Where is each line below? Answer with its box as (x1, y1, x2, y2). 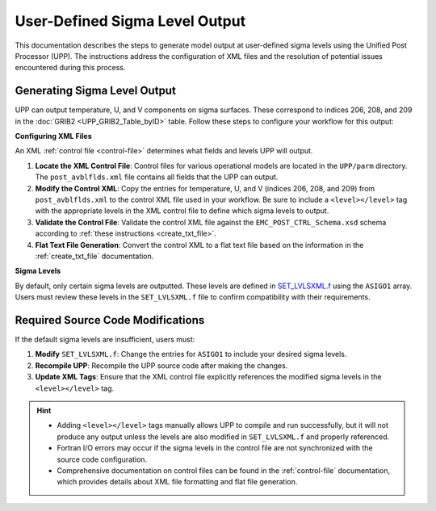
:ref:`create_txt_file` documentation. (35, 251, 154, 261)
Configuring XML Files (15, 132, 92, 141)
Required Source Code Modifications (15, 313, 205, 327)
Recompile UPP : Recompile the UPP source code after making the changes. (35, 360, 288, 371)
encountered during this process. (15, 63, 126, 73)
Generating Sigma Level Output (15, 84, 177, 98)
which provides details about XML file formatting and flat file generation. (57, 477, 298, 487)
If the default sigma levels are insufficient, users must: (15, 335, 195, 344)
